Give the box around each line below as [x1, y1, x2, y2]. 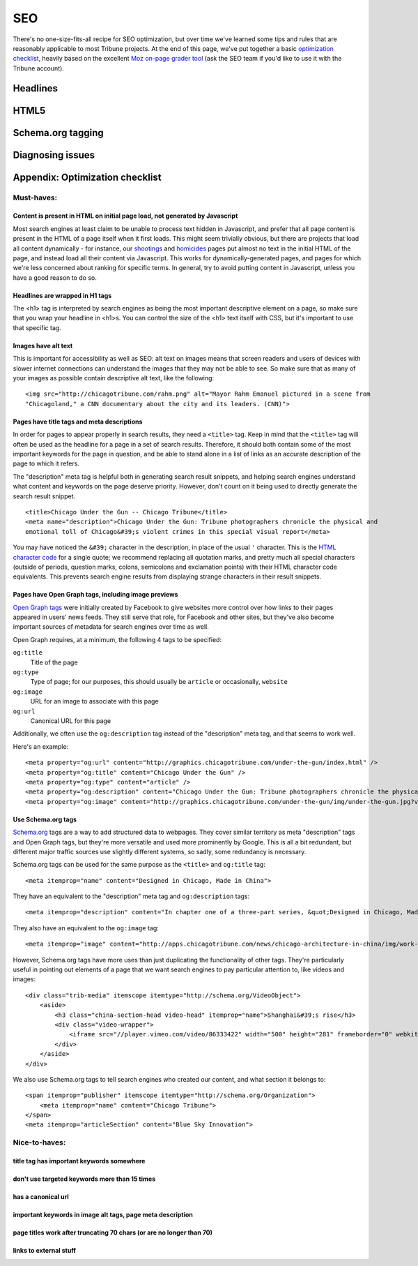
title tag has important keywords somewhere [13, 1157, 146, 1166]
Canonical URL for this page [30, 716, 111, 725]
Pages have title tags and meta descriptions [13, 417, 143, 426]
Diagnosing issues [13, 149, 95, 161]
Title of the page [30, 658, 78, 666]
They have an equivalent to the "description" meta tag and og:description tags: [13, 892, 250, 900]
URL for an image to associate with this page [30, 697, 160, 706]
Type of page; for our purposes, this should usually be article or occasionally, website [30, 678, 288, 686]
